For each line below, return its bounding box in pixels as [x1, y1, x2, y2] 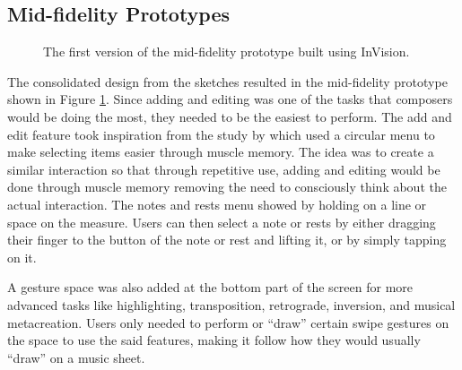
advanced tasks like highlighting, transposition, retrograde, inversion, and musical [7, 295, 456, 314]
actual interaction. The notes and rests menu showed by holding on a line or [7, 194, 427, 213]
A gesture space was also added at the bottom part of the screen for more [7, 278, 414, 297]
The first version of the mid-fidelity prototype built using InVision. [43, 42, 410, 61]
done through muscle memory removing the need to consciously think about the [7, 177, 447, 196]
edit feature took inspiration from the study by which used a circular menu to [7, 125, 435, 143]
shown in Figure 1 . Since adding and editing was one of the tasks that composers [7, 90, 453, 108]
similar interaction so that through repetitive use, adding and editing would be [7, 159, 440, 178]
